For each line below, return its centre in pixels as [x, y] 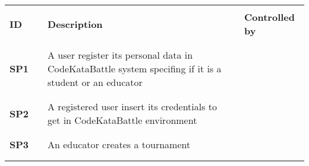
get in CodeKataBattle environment [122, 120]
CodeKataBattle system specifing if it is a [135, 68]
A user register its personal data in [120, 55]
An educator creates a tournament [119, 144]
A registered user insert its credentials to [133, 106]
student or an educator [95, 82]
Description [75, 24]
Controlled [270, 17]
